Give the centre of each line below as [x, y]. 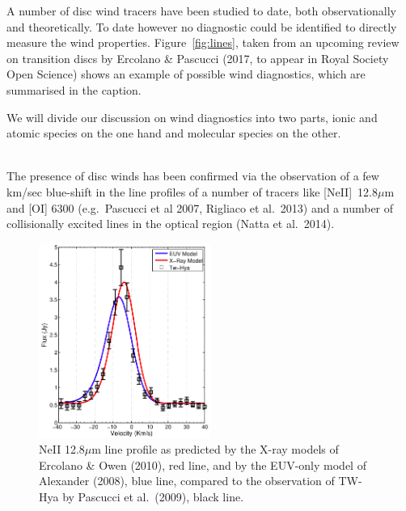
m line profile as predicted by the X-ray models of [215, 449]
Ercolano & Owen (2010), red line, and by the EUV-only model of [203, 465]
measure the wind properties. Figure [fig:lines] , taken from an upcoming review [203, 42]
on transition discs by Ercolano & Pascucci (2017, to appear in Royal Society [198, 58]
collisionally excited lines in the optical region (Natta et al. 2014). [171, 224]
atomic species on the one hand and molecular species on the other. [174, 133]
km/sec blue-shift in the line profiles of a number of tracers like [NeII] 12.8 [192, 191]
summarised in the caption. [74, 89]
